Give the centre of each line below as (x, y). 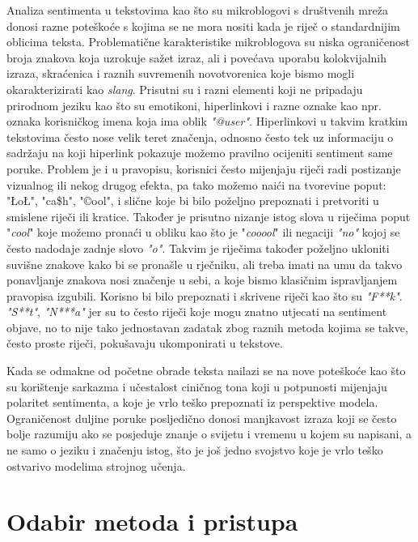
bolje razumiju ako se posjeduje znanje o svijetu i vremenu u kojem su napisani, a (209, 434)
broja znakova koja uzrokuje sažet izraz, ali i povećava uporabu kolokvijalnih (197, 57)
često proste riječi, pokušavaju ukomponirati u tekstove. (145, 343)
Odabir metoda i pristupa (152, 521)
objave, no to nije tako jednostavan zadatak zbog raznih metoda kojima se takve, (207, 327)
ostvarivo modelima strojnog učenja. (96, 465)
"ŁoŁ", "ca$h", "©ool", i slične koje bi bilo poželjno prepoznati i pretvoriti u (193, 201)
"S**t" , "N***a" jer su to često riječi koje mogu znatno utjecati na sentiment (197, 312)
